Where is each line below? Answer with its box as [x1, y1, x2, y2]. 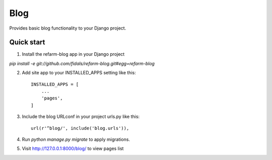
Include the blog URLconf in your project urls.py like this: [22, 113, 140, 120]
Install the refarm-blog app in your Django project [22, 51, 125, 57]
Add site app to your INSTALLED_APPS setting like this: [22, 70, 136, 76]
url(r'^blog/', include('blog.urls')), [31, 125, 129, 131]
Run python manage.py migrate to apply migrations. [22, 136, 130, 142]
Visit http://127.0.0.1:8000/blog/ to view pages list [22, 145, 124, 151]
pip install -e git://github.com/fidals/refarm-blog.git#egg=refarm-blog [9, 60, 155, 66]
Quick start [9, 38, 45, 47]
